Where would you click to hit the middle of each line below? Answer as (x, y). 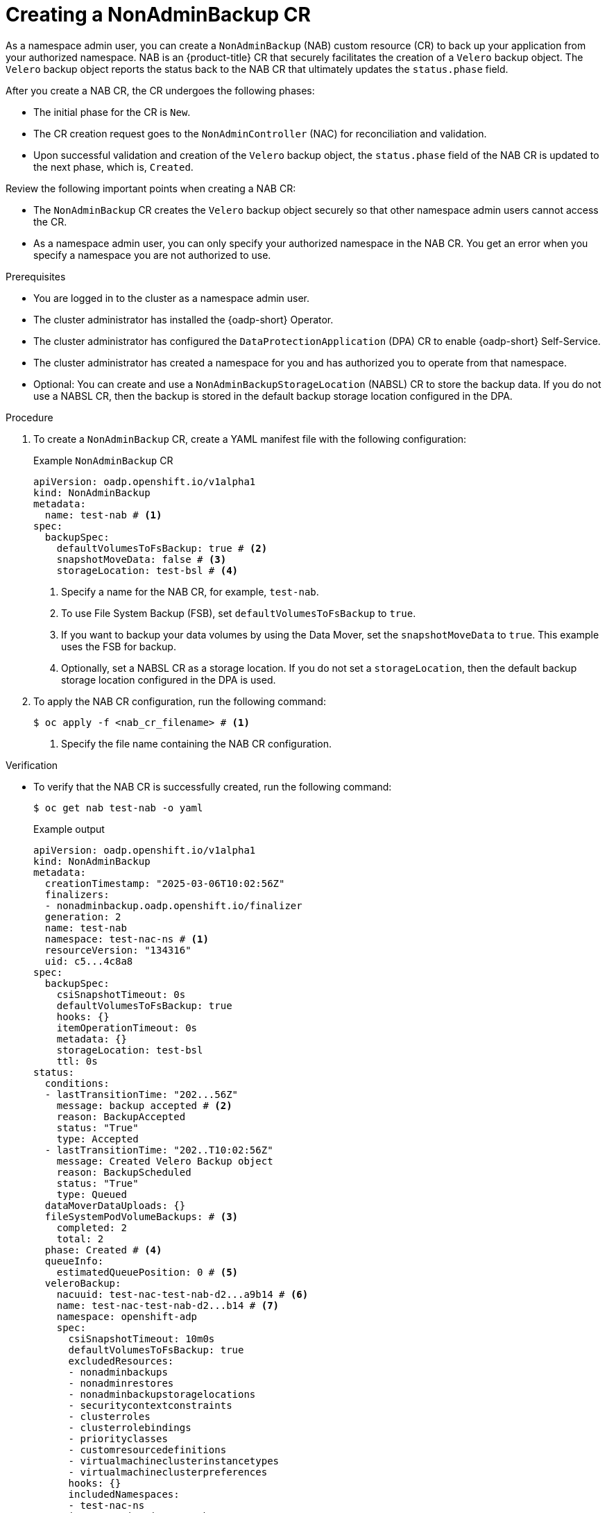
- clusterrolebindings (130, 1427)
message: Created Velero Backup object (165, 1161)
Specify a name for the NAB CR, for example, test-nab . (190, 591)
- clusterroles (109, 1416)
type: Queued (92, 1194)
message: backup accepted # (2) (144, 1105)
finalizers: (77, 894)
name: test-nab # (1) (103, 515)
